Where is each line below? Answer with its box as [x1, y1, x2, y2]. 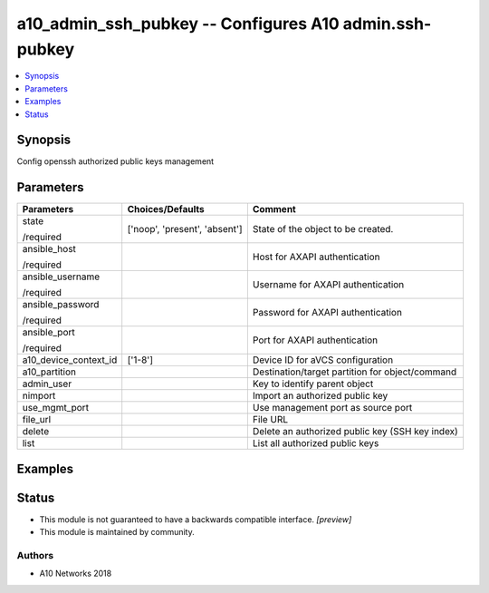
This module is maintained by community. [39, 527, 195, 538]
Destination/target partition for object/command [252, 365, 457, 378]
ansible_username [22, 270, 101, 283]
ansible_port [22, 326, 76, 339]
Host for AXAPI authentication [252, 250, 380, 263]
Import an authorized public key [252, 390, 388, 403]
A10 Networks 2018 [39, 568, 112, 579]
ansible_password [22, 298, 100, 311]
